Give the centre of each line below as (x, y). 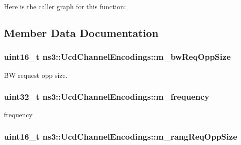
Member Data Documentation (81, 32)
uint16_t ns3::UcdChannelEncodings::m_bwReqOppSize (117, 57)
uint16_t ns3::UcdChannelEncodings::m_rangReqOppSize (120, 136)
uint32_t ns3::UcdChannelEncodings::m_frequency (107, 97)
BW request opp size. (36, 75)
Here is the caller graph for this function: (65, 6)
